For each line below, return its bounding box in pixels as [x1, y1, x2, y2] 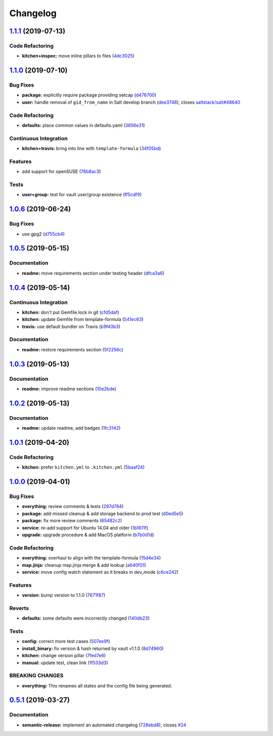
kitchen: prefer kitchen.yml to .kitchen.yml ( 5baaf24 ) [22, 464, 145, 470]
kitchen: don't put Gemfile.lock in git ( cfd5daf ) [22, 309, 119, 315]
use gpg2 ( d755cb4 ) [22, 231, 65, 237]
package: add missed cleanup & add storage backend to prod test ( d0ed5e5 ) [22, 511, 184, 517]
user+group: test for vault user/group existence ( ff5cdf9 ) [22, 192, 142, 198]
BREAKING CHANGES [9, 672, 64, 679]
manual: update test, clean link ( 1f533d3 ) [22, 660, 108, 666]
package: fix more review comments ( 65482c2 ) [22, 518, 122, 524]
